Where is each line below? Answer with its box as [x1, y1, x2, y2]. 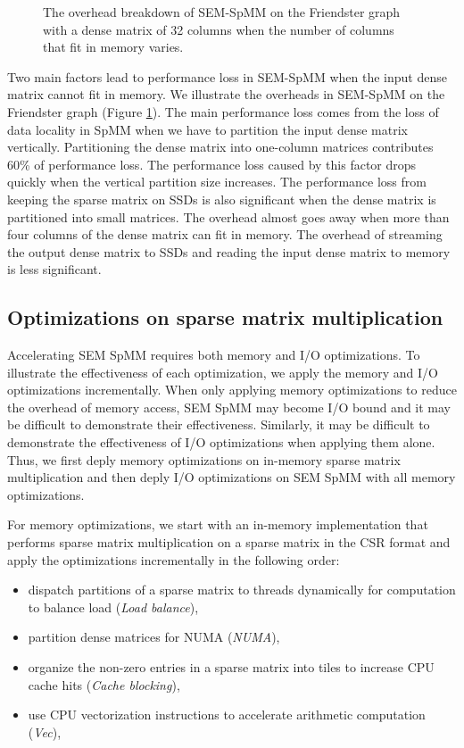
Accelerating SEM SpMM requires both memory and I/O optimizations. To [7, 345, 420, 364]
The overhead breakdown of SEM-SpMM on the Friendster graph [43, 3, 401, 21]
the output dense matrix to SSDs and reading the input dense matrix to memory [7, 242, 451, 261]
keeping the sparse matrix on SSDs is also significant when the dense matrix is [7, 189, 436, 208]
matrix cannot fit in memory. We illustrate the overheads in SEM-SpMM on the [7, 85, 445, 104]
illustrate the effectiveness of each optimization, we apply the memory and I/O [7, 362, 438, 381]
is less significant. [7, 260, 102, 278]
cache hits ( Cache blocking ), [28, 675, 180, 694]
